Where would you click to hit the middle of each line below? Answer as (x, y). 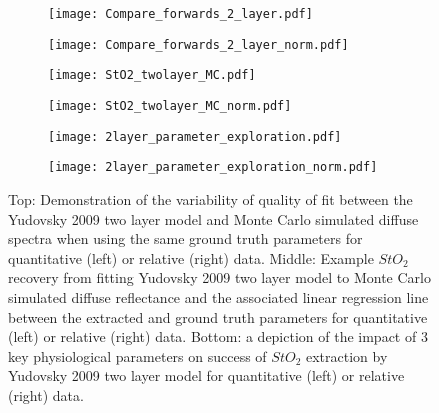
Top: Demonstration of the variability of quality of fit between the (210, 198)
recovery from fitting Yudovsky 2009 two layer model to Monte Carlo (219, 277)
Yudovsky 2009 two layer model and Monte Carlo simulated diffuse (213, 218)
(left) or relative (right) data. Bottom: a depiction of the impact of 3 (218, 336)
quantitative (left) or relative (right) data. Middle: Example (191, 257)
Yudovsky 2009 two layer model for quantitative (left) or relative (206, 375)
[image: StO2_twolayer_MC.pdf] (152, 75)
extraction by (347, 355)
